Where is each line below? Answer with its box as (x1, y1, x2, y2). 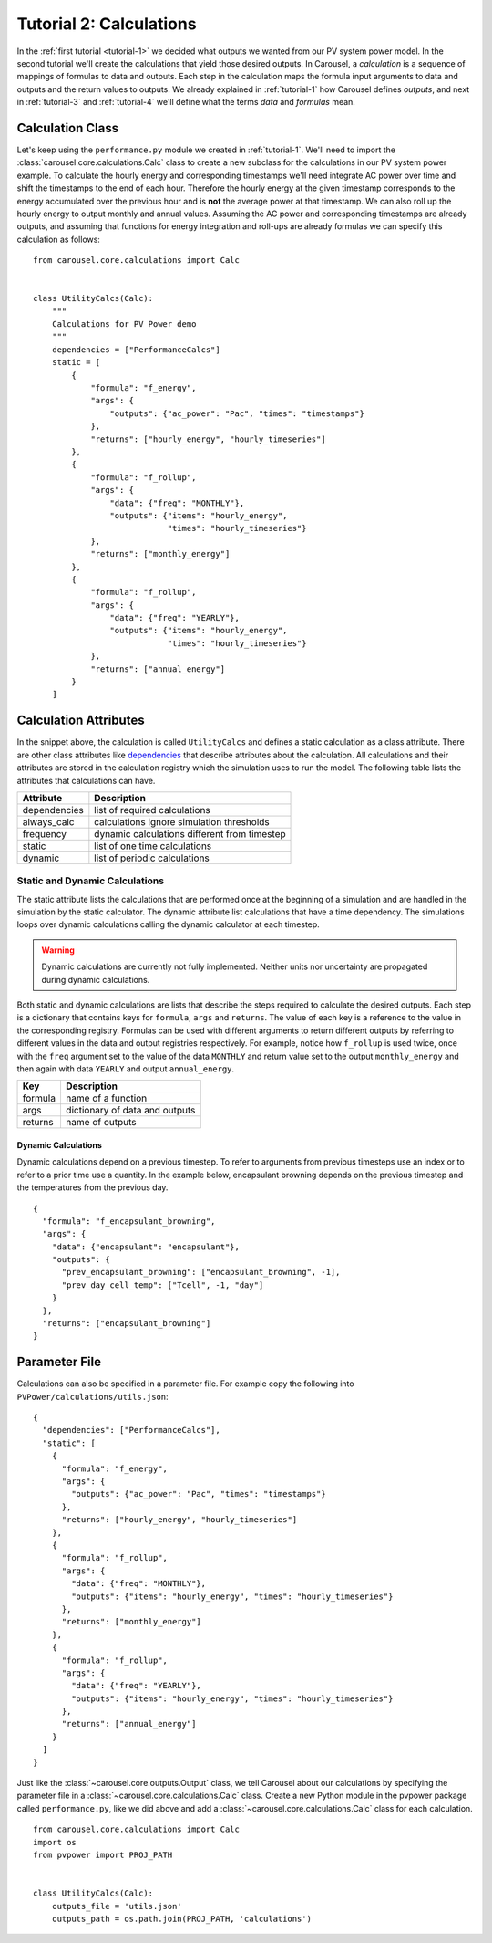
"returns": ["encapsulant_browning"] (42, 1319, 211, 1329)
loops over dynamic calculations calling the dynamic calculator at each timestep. (16, 919, 321, 930)
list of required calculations (94, 803, 211, 816)
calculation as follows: (16, 234, 100, 245)
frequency (22, 827, 67, 840)
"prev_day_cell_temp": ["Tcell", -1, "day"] (61, 1280, 264, 1290)
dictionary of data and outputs (65, 1104, 196, 1117)
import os (33, 1837, 77, 1847)
